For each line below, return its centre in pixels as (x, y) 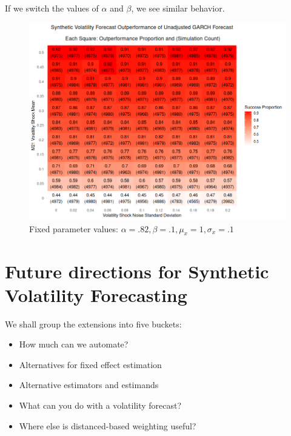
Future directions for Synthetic (137, 271)
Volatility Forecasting (96, 294)
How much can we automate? (74, 344)
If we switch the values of (52, 8)
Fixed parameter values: (74, 228)
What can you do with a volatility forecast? (100, 405)
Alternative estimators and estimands (89, 385)
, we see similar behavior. (178, 8)
